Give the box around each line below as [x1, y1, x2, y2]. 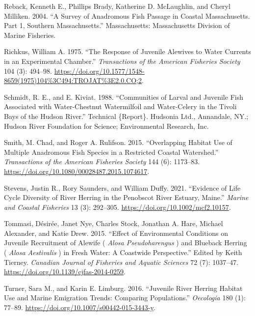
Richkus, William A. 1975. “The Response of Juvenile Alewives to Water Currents [4, 46, 251, 57]
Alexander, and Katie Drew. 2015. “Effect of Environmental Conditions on [4, 228, 228, 238]
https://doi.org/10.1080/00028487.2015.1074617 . [4, 166, 150, 176]
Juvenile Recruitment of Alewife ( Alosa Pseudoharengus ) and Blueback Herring [4, 237, 247, 248]
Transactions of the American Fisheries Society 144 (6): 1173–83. [4, 156, 200, 167]
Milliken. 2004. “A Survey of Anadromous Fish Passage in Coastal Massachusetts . [4, 10, 250, 21]
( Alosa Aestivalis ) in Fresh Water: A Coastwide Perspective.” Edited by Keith [4, 247, 242, 258]
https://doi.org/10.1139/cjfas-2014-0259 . [4, 266, 126, 277]
